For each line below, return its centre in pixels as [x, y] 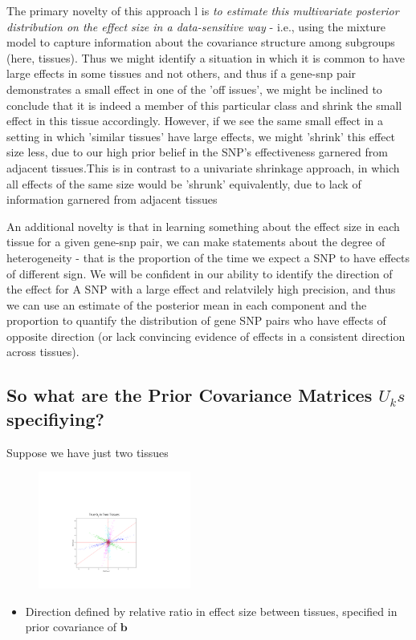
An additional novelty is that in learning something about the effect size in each [203, 226]
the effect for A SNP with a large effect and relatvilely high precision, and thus [201, 289]
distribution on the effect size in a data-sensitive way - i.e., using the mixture [196, 26]
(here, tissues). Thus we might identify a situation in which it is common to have [206, 57]
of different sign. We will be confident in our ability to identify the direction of [200, 273]
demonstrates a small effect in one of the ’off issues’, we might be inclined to [194, 89]
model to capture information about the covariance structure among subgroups [201, 42]
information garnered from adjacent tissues [112, 199]
